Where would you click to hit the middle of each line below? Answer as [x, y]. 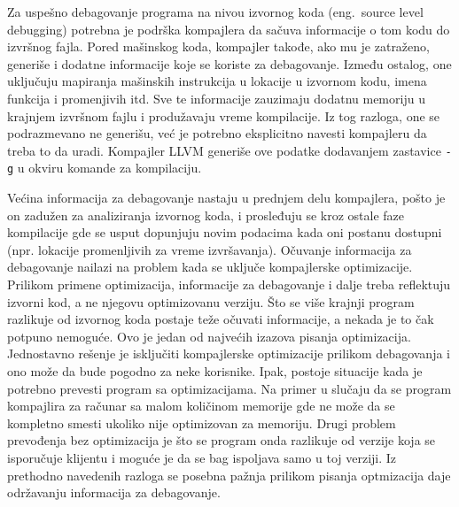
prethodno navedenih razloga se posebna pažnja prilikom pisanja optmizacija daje [229, 475]
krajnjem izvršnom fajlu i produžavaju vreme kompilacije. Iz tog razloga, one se [224, 115]
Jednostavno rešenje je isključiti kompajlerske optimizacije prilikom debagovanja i [229, 353]
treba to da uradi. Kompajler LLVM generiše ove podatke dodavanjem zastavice [224, 150]
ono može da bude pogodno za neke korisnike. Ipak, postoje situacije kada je [215, 371]
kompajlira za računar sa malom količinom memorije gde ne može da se [201, 406]
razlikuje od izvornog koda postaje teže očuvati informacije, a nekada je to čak [221, 319]
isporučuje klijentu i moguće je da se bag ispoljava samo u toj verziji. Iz [202, 457]
